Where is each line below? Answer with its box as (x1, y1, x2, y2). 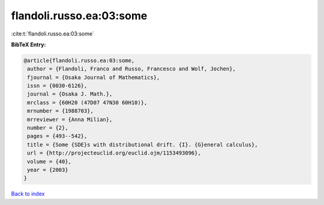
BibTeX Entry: (11, 41, 46, 48)
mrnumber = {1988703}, (27, 108, 94, 114)
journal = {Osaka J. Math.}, (27, 91, 113, 97)
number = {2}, (27, 124, 68, 132)
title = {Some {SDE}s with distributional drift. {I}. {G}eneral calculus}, (27, 141, 258, 148)
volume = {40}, (27, 158, 72, 165)
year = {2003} (27, 167, 68, 173)
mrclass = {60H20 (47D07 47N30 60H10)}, (27, 99, 148, 106)
